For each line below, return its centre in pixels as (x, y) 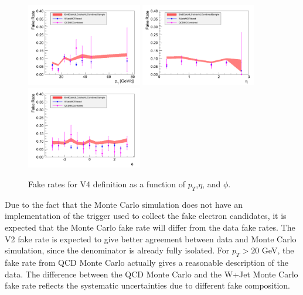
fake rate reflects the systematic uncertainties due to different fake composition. (147, 285)
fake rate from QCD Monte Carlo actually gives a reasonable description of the (147, 263)
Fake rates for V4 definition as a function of (107, 184)
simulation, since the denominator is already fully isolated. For (117, 250)
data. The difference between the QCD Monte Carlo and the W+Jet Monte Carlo (151, 274)
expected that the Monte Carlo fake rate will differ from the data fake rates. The (150, 227)
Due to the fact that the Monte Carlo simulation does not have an (124, 204)
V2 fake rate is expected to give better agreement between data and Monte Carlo (151, 239)
